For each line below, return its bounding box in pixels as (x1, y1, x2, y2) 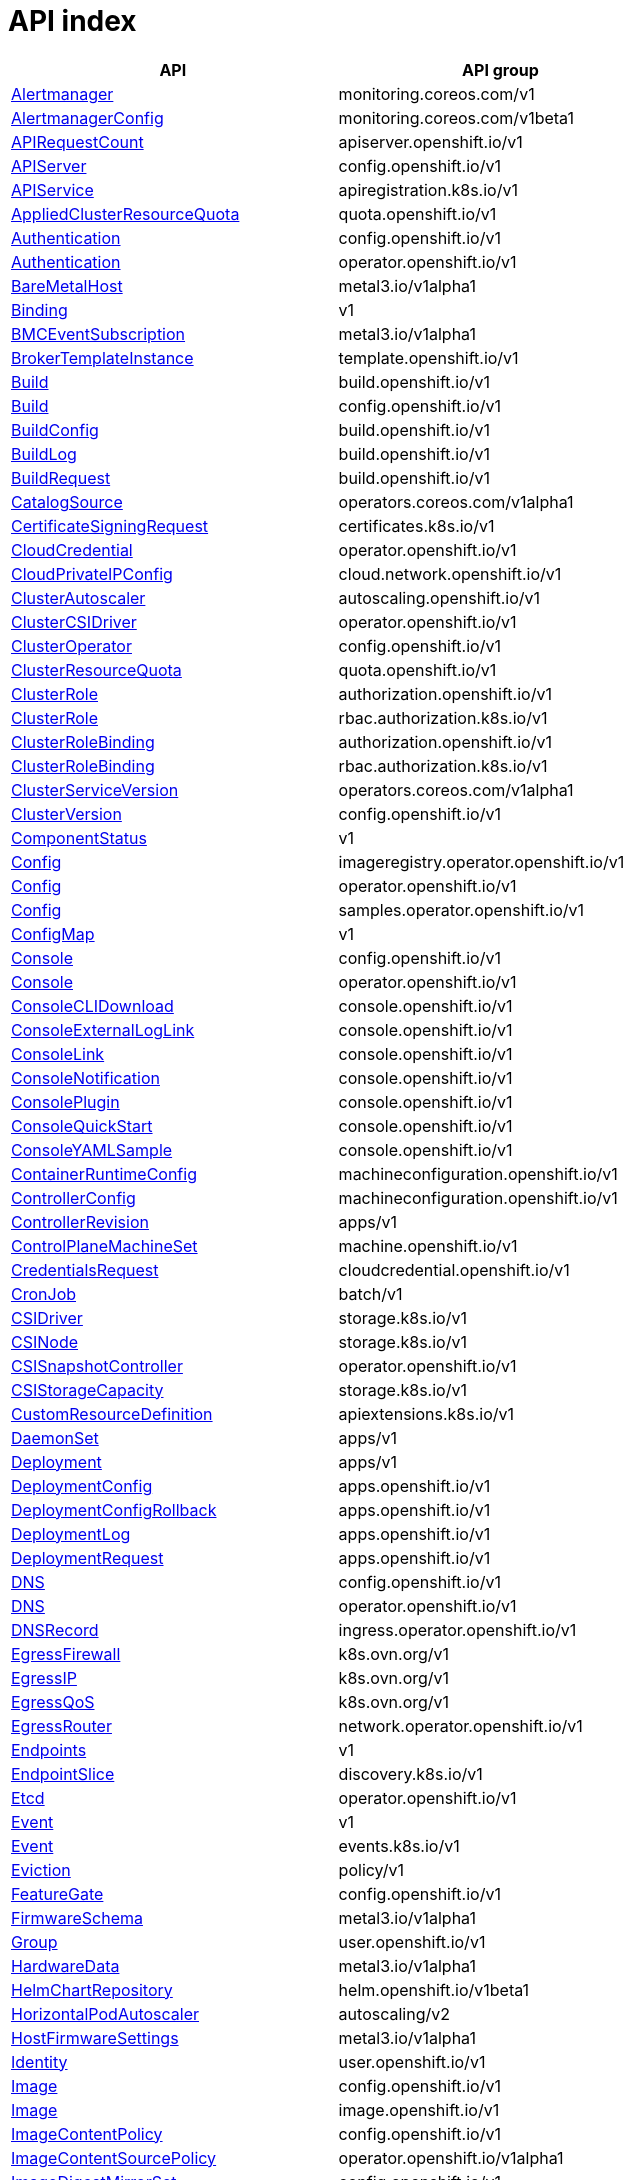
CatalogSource (11, 491, 123, 512)
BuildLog (11, 443, 77, 464)
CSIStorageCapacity (11, 1379, 164, 1400)
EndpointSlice (11, 1763, 115, 1784)
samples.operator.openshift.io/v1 (338, 899, 585, 920)
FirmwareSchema (11, 1907, 143, 1928)
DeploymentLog (11, 1523, 131, 1544)
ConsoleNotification (11, 1067, 160, 1088)
